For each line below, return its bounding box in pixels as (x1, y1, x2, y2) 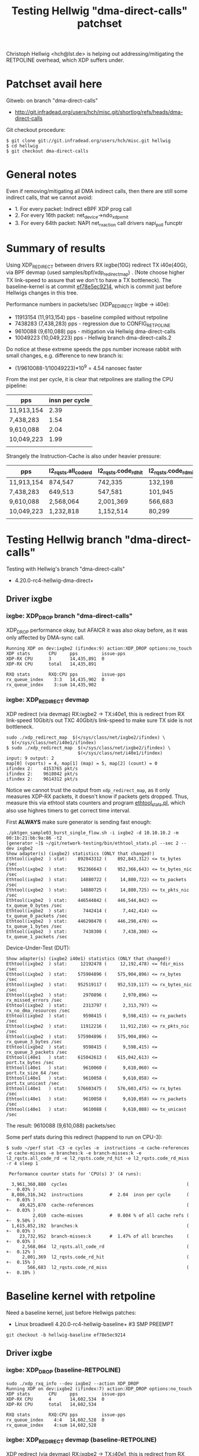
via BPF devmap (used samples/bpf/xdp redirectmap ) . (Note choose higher (6, 269, 185, 277)
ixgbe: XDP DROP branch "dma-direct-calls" (6, 612, 133, 621)
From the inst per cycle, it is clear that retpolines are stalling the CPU (6, 376, 174, 383)
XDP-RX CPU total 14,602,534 (6, 1401, 97, 1407)
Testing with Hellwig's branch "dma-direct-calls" (6, 565, 126, 572)
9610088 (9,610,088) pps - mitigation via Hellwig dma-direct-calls (14, 328, 176, 335)
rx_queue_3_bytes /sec (6, 1039, 62, 1044)
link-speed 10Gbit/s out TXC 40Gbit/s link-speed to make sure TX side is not (6, 717, 192, 724)
